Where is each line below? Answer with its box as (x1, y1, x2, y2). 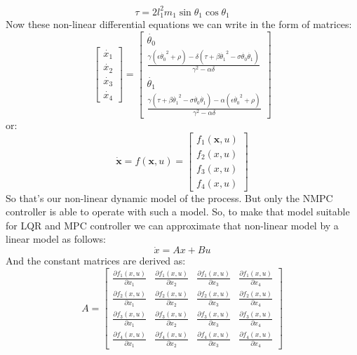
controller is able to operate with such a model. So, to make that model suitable (6, 204, 350, 219)
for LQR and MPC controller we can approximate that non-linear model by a (6, 217, 339, 232)
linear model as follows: (6, 232, 106, 246)
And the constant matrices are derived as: (6, 253, 186, 268)
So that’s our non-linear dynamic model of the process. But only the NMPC (6, 190, 333, 205)
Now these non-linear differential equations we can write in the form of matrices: (6, 16, 352, 31)
